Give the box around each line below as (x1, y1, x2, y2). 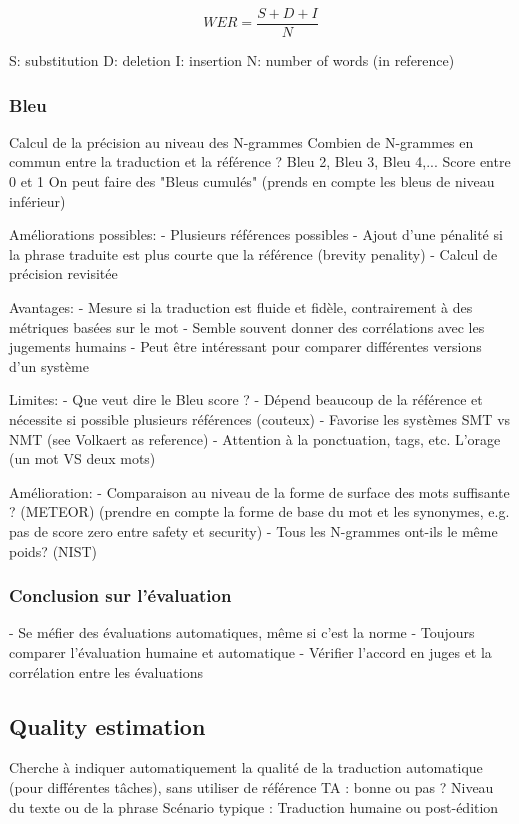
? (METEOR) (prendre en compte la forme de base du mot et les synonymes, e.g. (9, 501, 510, 522)
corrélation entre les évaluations (9, 661, 203, 682)
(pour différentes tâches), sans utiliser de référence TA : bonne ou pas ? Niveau (9, 776, 494, 797)
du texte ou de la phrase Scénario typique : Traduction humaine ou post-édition (9, 796, 499, 817)
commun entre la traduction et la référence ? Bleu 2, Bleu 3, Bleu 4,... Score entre (9, 151, 511, 172)
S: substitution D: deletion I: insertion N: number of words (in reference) (9, 50, 455, 71)
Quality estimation (9, 710, 206, 741)
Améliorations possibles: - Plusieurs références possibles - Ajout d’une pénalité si (9, 224, 503, 245)
